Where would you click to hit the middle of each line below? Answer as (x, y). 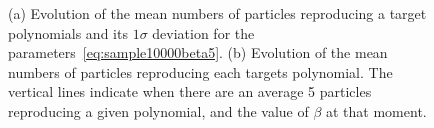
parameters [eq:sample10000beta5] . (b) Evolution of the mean (198, 52)
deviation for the (203, 32)
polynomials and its (68, 32)
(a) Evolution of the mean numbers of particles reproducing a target (217, 13)
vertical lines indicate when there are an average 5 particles (190, 91)
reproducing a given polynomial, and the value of (158, 110)
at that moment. (376, 110)
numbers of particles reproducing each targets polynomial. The (200, 71)
